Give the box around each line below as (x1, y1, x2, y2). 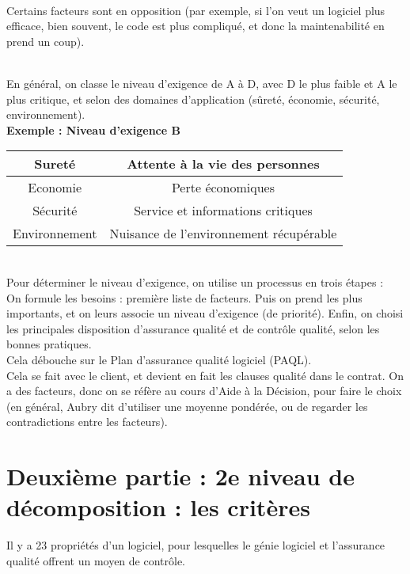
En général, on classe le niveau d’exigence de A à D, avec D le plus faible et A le (6, 74, 397, 91)
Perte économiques (171, 178, 275, 197)
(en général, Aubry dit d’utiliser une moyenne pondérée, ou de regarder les (6, 397, 368, 414)
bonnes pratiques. (6, 336, 92, 352)
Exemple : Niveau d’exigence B (6, 121, 180, 138)
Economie (28, 178, 82, 197)
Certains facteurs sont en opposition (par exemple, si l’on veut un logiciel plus (6, 2, 385, 18)
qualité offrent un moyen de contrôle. (6, 552, 186, 568)
